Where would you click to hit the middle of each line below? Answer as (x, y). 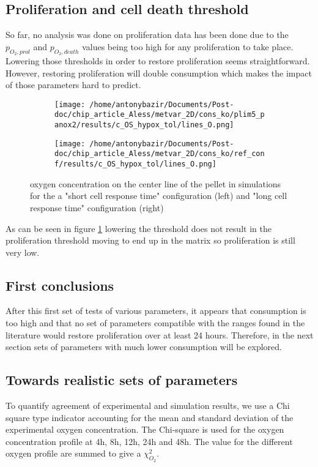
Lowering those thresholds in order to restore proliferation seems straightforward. (158, 61)
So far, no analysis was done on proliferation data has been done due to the (147, 35)
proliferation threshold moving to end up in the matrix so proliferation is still (150, 240)
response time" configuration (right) (97, 207)
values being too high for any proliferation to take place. (188, 46)
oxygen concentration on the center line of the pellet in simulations (156, 183)
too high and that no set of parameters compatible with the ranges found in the (155, 323)
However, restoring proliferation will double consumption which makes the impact (159, 73)
